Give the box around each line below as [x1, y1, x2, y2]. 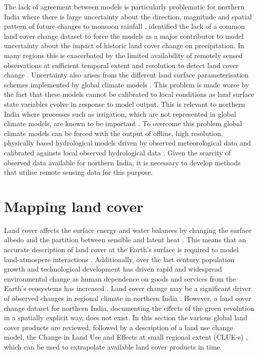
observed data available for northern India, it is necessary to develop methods [4, 157, 241, 167]
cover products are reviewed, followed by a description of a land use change [4, 322, 233, 332]
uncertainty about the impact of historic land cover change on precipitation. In [4, 40, 245, 51]
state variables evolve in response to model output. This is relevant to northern [4, 98, 245, 109]
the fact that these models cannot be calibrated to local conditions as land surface [4, 89, 255, 99]
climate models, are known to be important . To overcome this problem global [4, 118, 242, 129]
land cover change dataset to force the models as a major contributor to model [4, 30, 244, 41]
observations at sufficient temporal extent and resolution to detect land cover [4, 60, 239, 70]
